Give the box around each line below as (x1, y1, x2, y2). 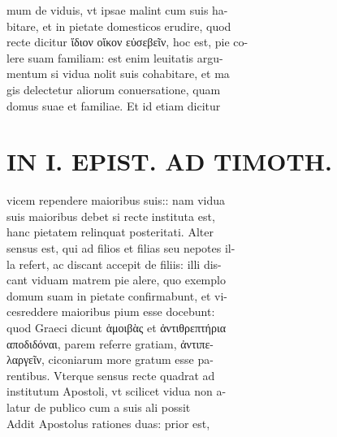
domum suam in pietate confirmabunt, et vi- (6, 287, 227, 304)
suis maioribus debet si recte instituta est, (6, 207, 215, 224)
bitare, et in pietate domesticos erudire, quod (6, 17, 231, 34)
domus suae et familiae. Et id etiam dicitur (6, 97, 221, 114)
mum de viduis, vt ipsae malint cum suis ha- (6, 2, 228, 18)
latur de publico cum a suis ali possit (6, 399, 191, 415)
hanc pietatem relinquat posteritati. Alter (6, 223, 214, 240)
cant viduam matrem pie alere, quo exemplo (6, 271, 226, 288)
